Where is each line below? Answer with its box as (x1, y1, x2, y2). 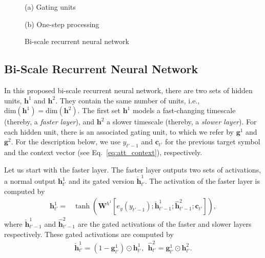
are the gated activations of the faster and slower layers (77, 219, 252, 229)
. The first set (77, 105, 120, 116)
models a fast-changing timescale (132, 105, 236, 116)
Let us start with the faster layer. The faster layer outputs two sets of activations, (4, 164, 261, 175)
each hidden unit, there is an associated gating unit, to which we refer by (4, 126, 234, 137)
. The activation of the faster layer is (145, 176, 260, 186)
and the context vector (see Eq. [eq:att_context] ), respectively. (4, 147, 202, 158)
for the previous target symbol (165, 136, 260, 147)
